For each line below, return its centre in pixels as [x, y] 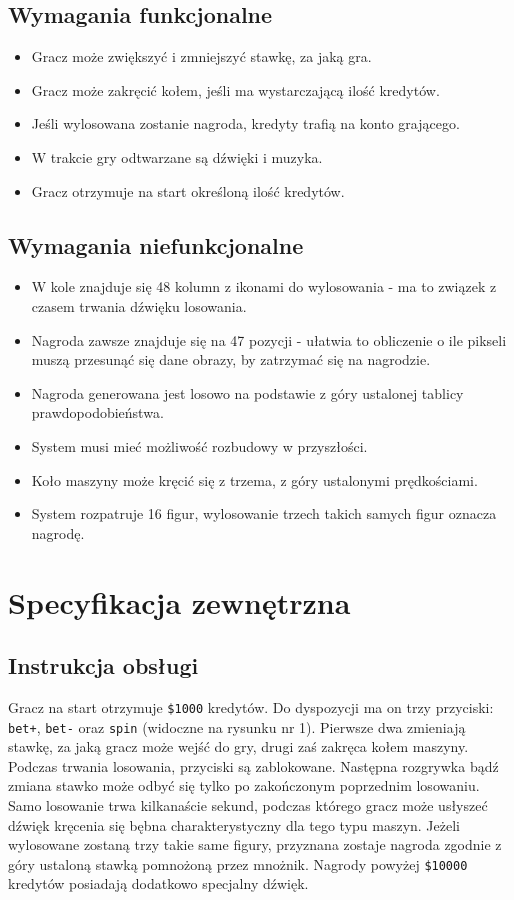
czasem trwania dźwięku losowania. [139, 305]
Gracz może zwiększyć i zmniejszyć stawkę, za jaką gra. [201, 56]
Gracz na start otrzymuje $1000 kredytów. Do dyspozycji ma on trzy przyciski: [251, 706]
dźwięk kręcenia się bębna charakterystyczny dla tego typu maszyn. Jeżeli [234, 824]
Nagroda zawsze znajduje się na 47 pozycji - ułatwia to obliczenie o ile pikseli [269, 339]
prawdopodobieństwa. [97, 412]
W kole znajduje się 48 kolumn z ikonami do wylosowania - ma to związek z [264, 286]
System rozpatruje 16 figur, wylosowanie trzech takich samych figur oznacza [264, 513]
